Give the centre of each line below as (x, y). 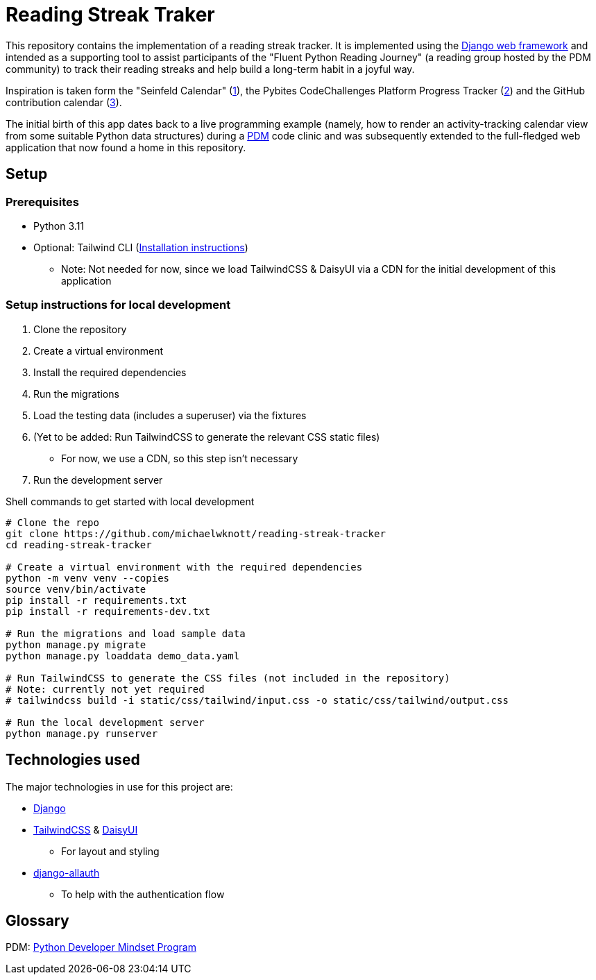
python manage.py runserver (82, 733)
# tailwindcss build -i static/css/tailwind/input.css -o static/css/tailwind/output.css (257, 700)
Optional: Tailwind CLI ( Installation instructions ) (141, 247)
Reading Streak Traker (110, 15)
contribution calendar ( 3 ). (64, 102)
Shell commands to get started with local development (130, 501)
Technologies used (73, 760)
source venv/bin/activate (76, 589)
